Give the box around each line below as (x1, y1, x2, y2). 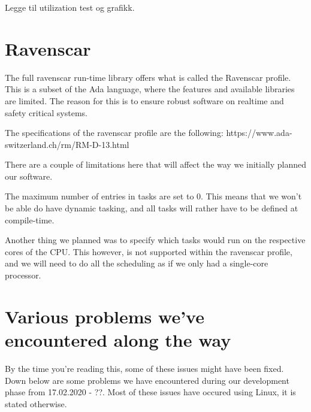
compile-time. (5, 213, 55, 226)
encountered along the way (5, 328, 231, 352)
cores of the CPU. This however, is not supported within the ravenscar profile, (5, 245, 292, 257)
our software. (5, 169, 53, 182)
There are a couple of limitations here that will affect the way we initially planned (5, 158, 307, 171)
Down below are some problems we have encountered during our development (5, 374, 289, 386)
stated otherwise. (5, 397, 67, 410)
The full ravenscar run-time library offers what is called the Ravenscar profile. (5, 71, 291, 83)
